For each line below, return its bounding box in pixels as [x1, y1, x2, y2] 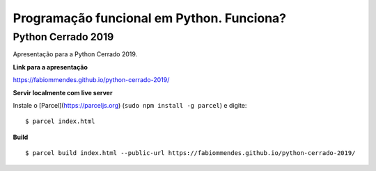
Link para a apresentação [13, 63, 88, 71]
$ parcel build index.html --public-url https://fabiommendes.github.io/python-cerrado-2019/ [25, 149, 356, 157]
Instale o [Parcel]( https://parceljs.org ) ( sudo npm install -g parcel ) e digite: [13, 101, 247, 109]
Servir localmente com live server [13, 88, 113, 97]
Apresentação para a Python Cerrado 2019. [13, 50, 138, 58]
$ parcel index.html [25, 117, 95, 125]
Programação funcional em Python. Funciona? [13, 10, 287, 26]
